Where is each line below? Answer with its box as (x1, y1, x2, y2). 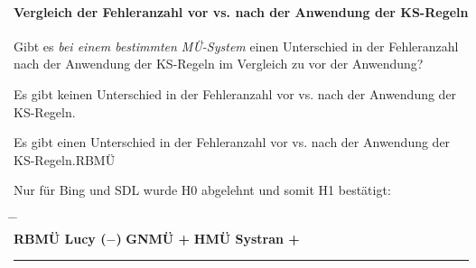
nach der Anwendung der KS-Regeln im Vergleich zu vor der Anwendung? (14, 54, 424, 73)
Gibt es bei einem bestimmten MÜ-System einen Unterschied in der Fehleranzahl (14, 36, 459, 55)
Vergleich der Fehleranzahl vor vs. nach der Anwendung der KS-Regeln (14, 2, 469, 21)
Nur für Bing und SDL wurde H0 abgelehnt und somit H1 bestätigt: (14, 180, 391, 199)
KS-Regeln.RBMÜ (14, 150, 116, 169)
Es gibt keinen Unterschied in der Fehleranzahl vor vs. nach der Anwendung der (14, 84, 457, 103)
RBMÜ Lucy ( (14, 228, 107, 247)
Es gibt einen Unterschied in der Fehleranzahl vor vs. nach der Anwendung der (14, 133, 451, 152)
